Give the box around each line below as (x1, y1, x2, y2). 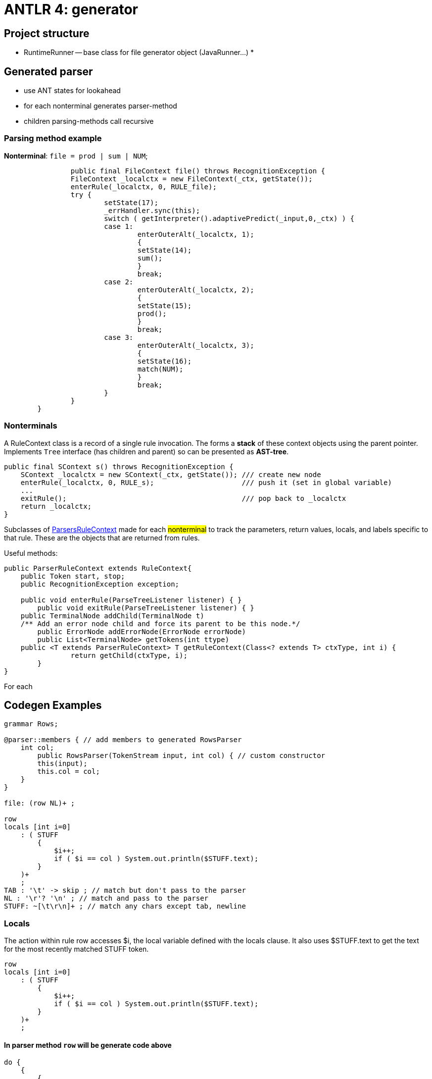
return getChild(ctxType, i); (70, 651, 188, 659)
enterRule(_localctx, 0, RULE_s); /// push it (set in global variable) (20, 478, 392, 486)
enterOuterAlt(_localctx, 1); (137, 230, 254, 238)
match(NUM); (137, 365, 184, 373)
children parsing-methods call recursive (24, 117, 154, 126)
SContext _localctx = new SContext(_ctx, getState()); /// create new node (20, 470, 321, 479)
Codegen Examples (4, 699, 102, 711)
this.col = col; (37, 767, 100, 776)
